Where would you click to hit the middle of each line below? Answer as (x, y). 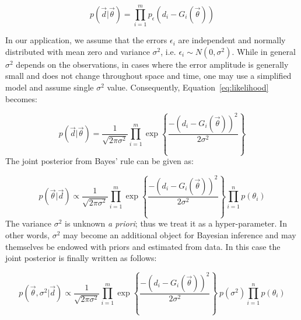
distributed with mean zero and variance (78, 51)
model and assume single (50, 87)
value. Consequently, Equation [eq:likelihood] (188, 87)
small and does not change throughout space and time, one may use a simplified (148, 76)
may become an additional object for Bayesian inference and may (180, 235)
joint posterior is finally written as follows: (81, 258)
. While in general (264, 51)
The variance (28, 223)
